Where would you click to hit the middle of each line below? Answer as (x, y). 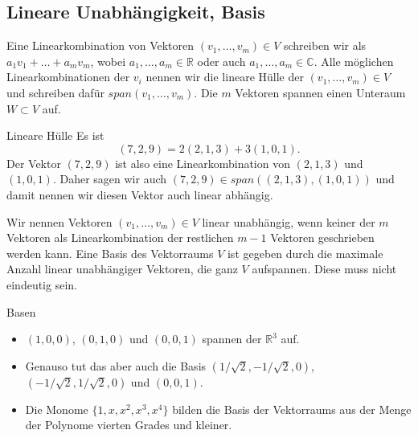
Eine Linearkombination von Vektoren (100, 45)
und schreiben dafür (55, 92)
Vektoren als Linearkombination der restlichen (120, 237)
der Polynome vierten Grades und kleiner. (129, 425)
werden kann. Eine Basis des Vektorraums (110, 253)
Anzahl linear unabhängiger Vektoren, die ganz (122, 269)
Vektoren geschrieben (322, 237)
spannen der (232, 339)
